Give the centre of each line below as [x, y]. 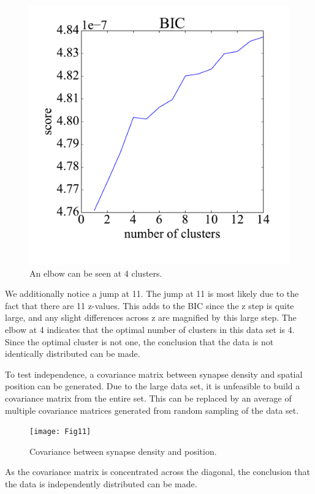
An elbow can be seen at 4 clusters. [96, 273]
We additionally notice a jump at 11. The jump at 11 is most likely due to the [152, 294]
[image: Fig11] [60, 432]
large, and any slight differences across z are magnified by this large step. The [151, 317]
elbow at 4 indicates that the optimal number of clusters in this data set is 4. [150, 329]
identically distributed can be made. [73, 354]
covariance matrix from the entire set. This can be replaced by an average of [148, 398]
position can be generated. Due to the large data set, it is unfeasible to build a [153, 386]
